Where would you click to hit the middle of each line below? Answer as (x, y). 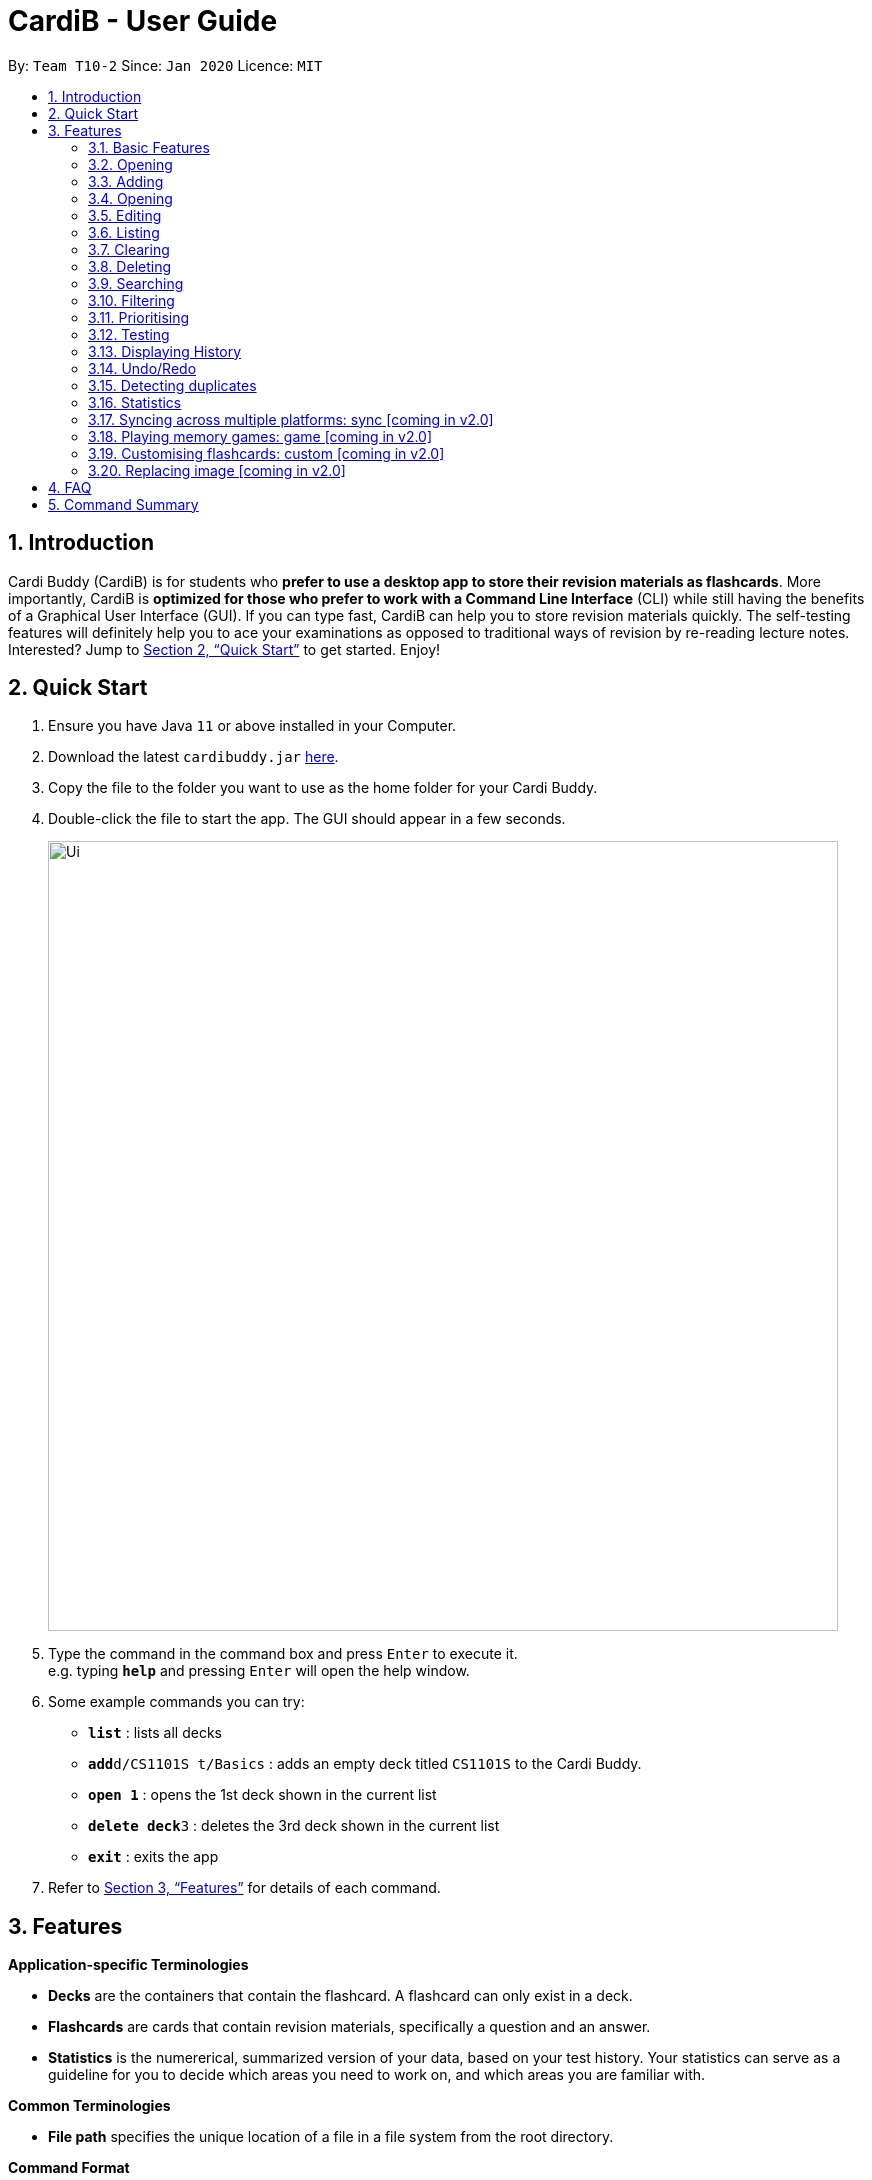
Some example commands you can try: (176, 1702)
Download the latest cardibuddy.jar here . (193, 757)
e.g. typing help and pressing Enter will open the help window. (259, 1671)
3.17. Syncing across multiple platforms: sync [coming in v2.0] (291, 419)
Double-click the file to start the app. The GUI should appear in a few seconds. (307, 819)
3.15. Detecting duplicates (172, 385)
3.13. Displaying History (165, 351)
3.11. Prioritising (139, 317)
